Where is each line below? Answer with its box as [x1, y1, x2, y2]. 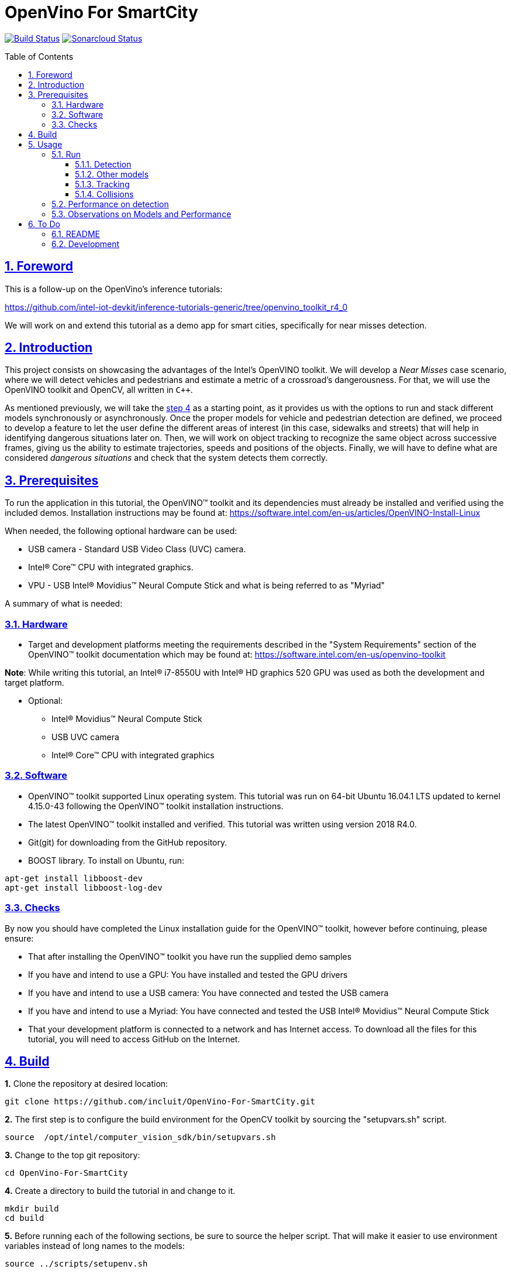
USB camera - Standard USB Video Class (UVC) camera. [28, 544, 246, 555]
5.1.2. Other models [75, 169, 149, 179]
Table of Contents [5, 51, 74, 61]
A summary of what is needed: [5, 598, 123, 609]
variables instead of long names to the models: [5, 1241, 185, 1251]
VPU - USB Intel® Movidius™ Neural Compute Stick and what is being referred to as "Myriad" [28, 580, 385, 591]
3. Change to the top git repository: [5, 1150, 140, 1161]
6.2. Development [51, 238, 120, 249]
